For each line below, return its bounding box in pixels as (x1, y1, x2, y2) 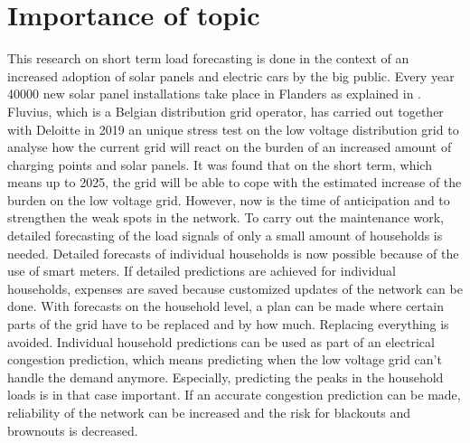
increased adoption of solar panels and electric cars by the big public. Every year (7, 66, 455, 85)
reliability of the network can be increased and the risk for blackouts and (7, 403, 411, 421)
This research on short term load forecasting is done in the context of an (7, 49, 409, 68)
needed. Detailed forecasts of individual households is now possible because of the (7, 243, 459, 262)
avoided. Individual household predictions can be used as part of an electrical (7, 332, 435, 351)
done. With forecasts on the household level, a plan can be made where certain (7, 297, 444, 316)
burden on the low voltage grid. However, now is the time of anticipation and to (7, 190, 450, 209)
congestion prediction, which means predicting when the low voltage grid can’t (7, 350, 442, 369)
